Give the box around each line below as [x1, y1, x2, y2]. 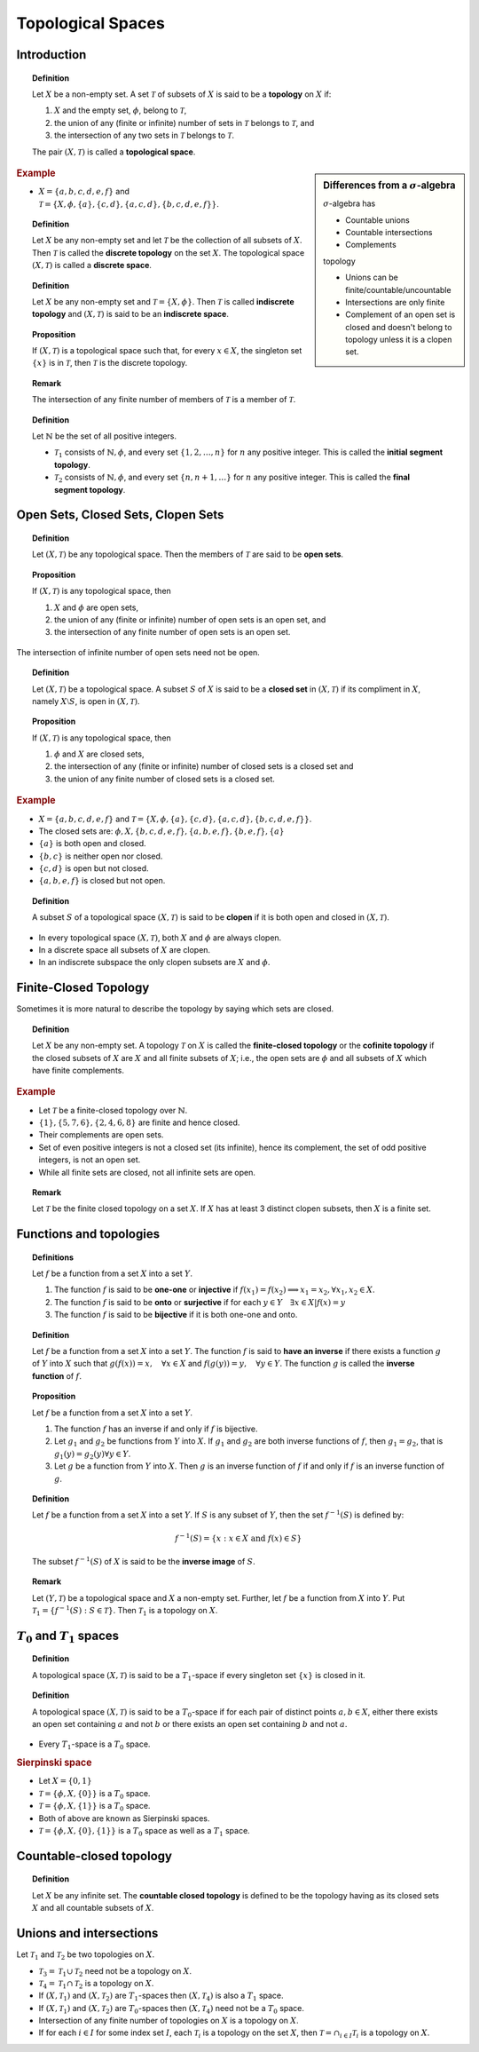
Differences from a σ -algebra [323, 178, 456, 191]
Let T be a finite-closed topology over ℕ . [38, 1105, 188, 1115]
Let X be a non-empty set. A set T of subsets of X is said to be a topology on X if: [32, 89, 332, 99]
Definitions [32, 1252, 75, 1263]
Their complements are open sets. [38, 1129, 164, 1140]
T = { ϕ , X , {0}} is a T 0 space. [38, 1787, 151, 1801]
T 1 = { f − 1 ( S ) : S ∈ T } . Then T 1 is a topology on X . [32, 1604, 218, 1618]
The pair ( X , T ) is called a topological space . [32, 147, 196, 157]
